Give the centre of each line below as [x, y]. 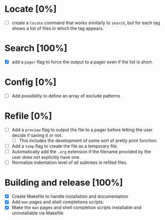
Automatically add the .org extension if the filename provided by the [81, 152]
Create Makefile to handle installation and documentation [70, 196]
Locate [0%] [31, 9]
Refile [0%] [28, 116]
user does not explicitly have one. [46, 157]
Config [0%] [31, 82]
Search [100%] [36, 48]
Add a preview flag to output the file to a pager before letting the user [82, 130]
